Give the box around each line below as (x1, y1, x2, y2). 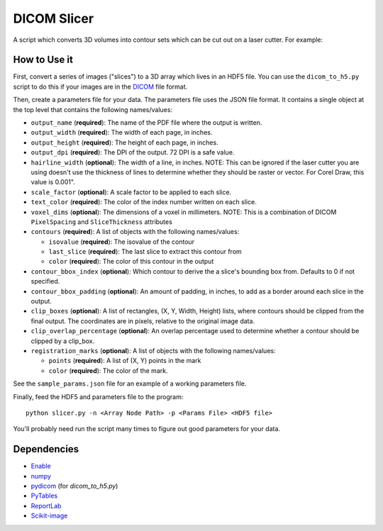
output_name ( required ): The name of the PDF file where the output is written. (30, 118, 262, 127)
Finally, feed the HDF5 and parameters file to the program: (13, 392, 184, 401)
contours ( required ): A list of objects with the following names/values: (30, 228, 240, 236)
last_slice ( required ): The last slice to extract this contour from (48, 247, 243, 256)
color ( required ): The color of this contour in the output (48, 257, 214, 266)
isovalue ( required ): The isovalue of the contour (48, 237, 195, 246)
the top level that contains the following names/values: (13, 105, 173, 113)
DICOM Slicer (13, 11, 94, 26)
